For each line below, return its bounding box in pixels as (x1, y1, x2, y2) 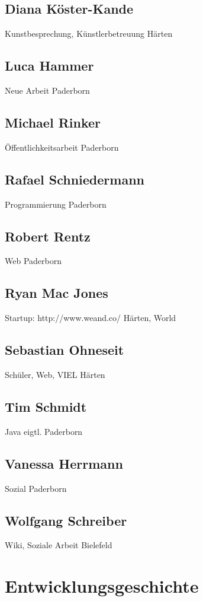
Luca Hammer (5, 56, 94, 75)
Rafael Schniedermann (5, 170, 144, 188)
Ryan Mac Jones (5, 284, 108, 302)
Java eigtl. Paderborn (5, 425, 83, 437)
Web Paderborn (5, 255, 62, 267)
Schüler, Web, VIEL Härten (5, 368, 105, 380)
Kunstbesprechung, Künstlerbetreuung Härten (5, 27, 173, 40)
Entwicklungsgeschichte (5, 574, 199, 598)
